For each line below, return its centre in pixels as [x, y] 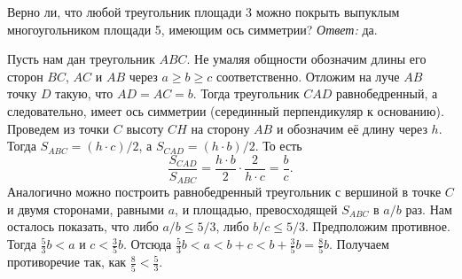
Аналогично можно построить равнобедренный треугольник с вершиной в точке [224, 192]
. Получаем [359, 244]
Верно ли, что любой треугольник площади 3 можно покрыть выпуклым [204, 12]
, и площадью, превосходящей [256, 209]
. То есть [278, 146]
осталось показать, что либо [83, 226]
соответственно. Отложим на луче [308, 76]
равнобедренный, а [387, 93]
